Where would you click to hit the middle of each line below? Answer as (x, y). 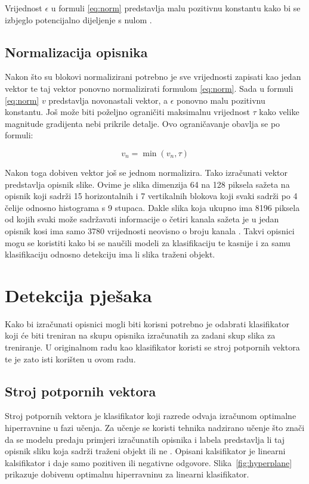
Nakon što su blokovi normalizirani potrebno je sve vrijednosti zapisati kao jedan (153, 77)
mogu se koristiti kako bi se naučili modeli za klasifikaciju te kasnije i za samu (148, 242)
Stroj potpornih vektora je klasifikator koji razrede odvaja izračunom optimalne (151, 416)
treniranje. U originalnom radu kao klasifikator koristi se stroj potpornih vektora (152, 347)
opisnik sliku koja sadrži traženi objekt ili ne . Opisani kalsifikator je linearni (145, 451)
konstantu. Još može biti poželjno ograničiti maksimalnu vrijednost (127, 112)
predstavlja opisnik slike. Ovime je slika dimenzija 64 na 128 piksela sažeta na (147, 184)
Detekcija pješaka (78, 295)
